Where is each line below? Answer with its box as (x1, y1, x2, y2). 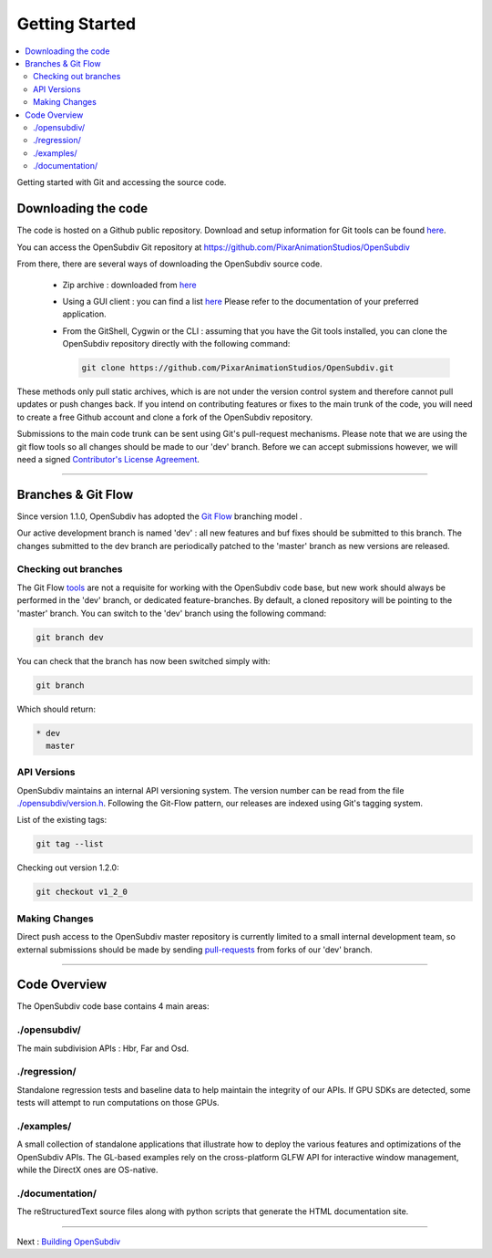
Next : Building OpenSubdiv (16, 1236, 121, 1247)
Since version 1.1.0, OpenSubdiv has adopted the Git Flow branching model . (16, 511, 302, 522)
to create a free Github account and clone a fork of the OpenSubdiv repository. (16, 411, 313, 422)
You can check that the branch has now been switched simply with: (16, 655, 271, 666)
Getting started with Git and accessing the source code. (16, 177, 227, 188)
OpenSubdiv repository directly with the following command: (62, 338, 291, 349)
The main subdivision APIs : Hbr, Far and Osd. (16, 1043, 190, 1054)
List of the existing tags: (16, 815, 108, 826)
